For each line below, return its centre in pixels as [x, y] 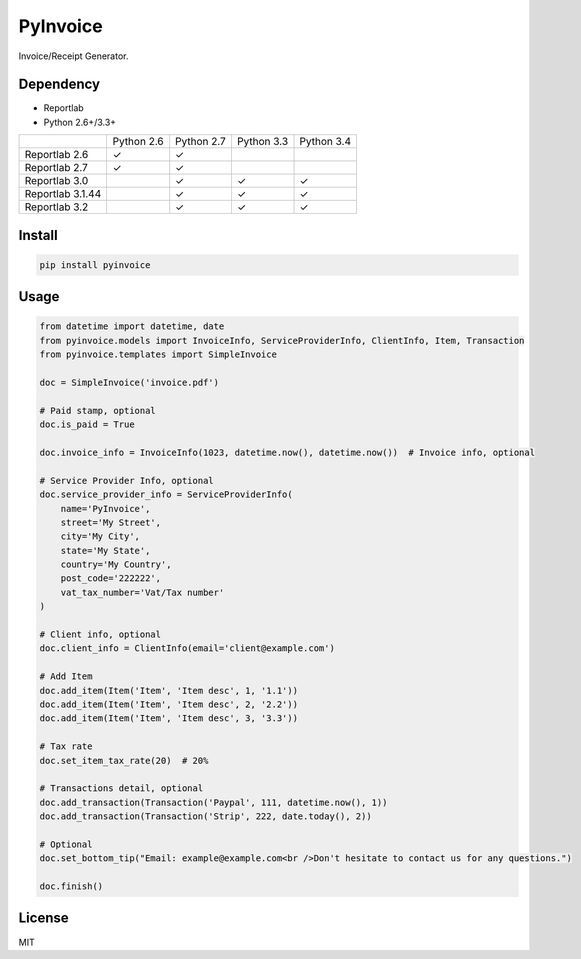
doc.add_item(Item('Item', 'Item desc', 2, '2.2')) [169, 704]
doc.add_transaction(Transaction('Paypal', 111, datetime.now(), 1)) [213, 802]
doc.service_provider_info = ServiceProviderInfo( [166, 494]
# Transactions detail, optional [121, 788]
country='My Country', [116, 564]
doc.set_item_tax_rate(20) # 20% [124, 760]
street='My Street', [111, 522]
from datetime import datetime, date [132, 326]
